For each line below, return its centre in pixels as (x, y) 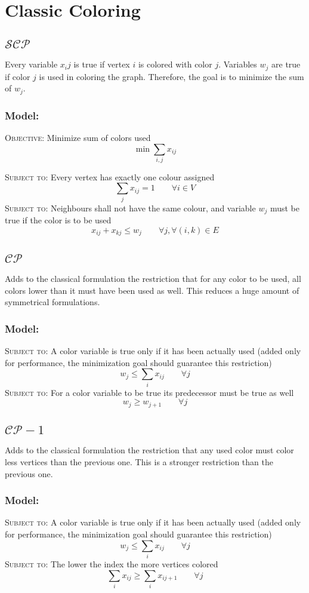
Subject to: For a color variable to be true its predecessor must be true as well (149, 392)
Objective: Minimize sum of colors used (78, 137)
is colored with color (175, 64)
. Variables (238, 64)
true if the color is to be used (58, 220)
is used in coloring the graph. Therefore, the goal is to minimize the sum (172, 76)
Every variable (31, 64)
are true (286, 64)
